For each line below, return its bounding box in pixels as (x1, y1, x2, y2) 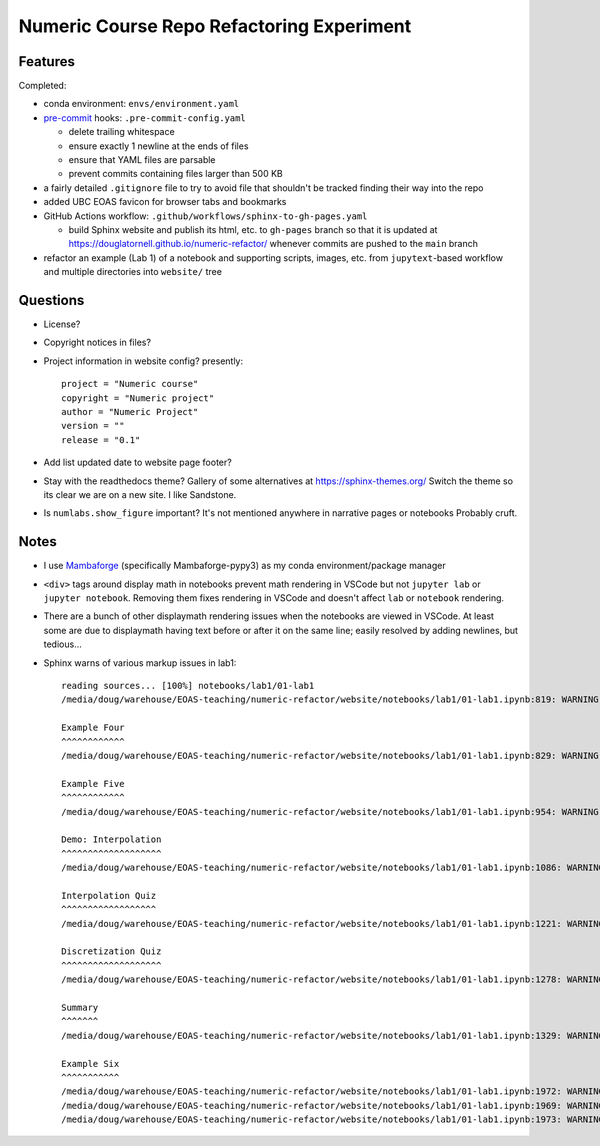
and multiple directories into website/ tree (43, 266, 222, 278)
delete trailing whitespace (68, 126, 175, 138)
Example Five (61, 778, 125, 789)
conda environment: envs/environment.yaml (43, 98, 240, 110)
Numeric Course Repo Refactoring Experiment (18, 15, 412, 37)
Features (18, 53, 75, 70)
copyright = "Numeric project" (61, 392, 215, 404)
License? (43, 318, 81, 330)
